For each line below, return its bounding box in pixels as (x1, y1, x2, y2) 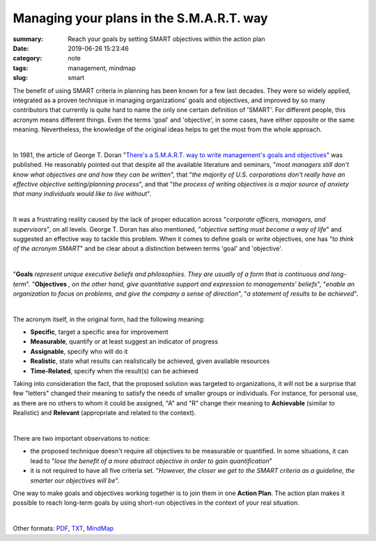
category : (13, 54, 42, 63)
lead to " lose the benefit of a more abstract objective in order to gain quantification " (30, 456, 273, 465)
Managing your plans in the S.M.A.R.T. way (13, 10, 268, 26)
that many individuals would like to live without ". (13, 190, 152, 198)
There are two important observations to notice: (13, 435, 150, 442)
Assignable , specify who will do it (30, 347, 128, 355)
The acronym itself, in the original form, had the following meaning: (13, 315, 205, 323)
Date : (13, 44, 29, 52)
